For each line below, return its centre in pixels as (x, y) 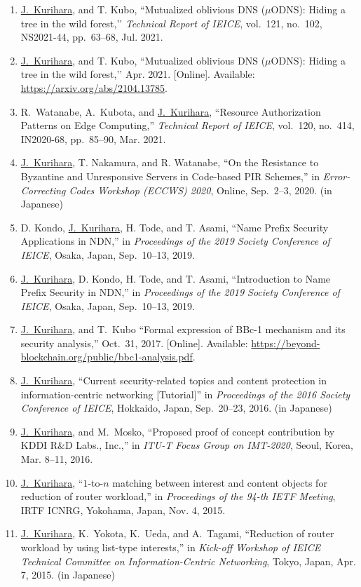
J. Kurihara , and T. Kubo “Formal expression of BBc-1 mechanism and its (183, 329)
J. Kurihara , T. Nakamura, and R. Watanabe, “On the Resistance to (170, 162)
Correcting (43, 190)
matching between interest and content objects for (220, 482)
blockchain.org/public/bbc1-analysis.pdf (107, 357)
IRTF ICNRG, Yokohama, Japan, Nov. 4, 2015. (123, 510)
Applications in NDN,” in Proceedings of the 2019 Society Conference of (175, 241)
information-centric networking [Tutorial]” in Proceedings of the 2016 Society (185, 394)
